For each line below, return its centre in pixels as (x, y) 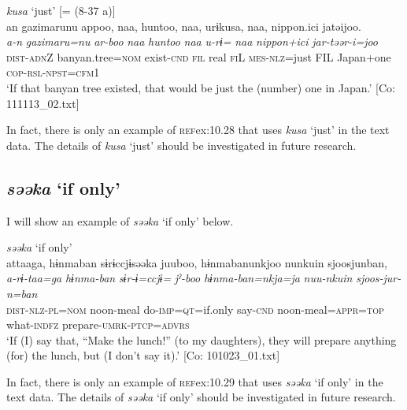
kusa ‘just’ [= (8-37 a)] (61, 10)
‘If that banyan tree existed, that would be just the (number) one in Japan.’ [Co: (201, 87)
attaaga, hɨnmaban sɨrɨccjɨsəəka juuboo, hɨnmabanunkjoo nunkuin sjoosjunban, (197, 262)
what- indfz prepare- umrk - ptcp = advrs (98, 324)
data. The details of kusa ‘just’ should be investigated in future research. (181, 145)
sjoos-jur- (379, 278)
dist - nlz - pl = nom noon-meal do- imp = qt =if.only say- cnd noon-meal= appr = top (195, 309)
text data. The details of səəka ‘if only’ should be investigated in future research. (201, 397)
